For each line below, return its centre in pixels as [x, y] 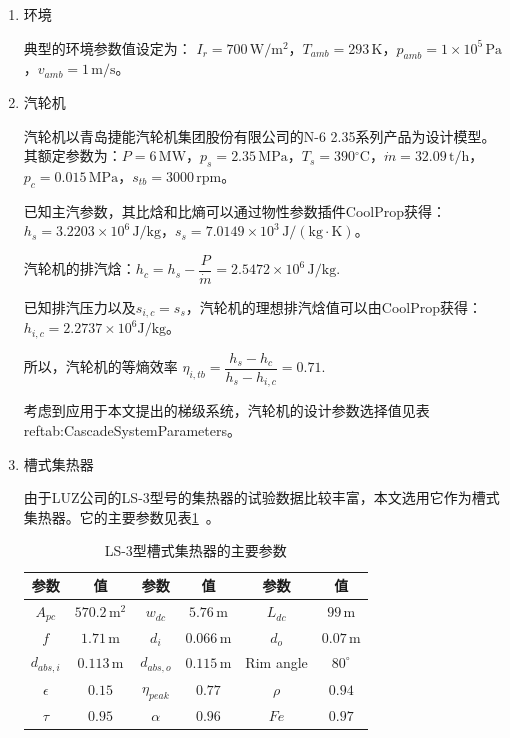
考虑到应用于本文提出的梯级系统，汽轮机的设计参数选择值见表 [226, 410]
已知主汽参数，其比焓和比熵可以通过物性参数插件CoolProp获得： [234, 210]
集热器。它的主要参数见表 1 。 [121, 516]
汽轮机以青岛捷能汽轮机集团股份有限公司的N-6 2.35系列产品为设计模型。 [259, 135]
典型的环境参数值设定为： [107, 47]
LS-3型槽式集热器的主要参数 [195, 550]
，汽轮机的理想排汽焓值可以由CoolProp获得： [334, 307]
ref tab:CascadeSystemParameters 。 [132, 430]
